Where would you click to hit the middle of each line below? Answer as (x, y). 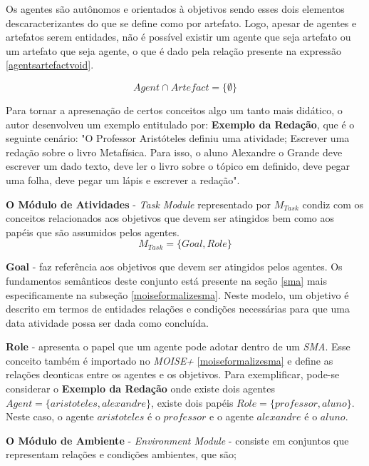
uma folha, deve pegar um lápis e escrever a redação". (123, 179)
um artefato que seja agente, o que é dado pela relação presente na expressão (173, 50)
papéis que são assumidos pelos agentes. (93, 232)
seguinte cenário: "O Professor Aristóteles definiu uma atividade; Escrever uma (178, 138)
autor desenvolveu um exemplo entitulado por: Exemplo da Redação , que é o (180, 124)
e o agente (232, 416)
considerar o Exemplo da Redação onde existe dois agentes (140, 389)
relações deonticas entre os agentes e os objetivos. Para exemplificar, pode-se (173, 374)
